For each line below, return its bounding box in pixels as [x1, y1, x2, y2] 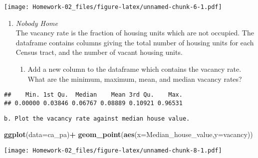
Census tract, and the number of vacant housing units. [15, 47, 183, 57]
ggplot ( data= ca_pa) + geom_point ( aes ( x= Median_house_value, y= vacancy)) [4, 129, 253, 140]
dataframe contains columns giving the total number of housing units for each [15, 37, 254, 47]
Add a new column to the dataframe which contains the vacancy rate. [27, 64, 242, 74]
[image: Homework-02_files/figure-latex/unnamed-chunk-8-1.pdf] [4, 147, 222, 154]
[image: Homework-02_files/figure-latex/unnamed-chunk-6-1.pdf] [4, 3, 222, 10]
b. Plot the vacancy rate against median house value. [4, 115, 190, 122]
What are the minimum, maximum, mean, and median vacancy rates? [27, 73, 242, 84]
